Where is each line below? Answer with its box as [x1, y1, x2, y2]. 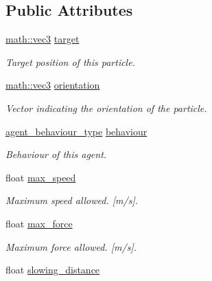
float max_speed [5, 170, 76, 184]
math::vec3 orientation [5, 78, 100, 92]
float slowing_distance [5, 262, 100, 277]
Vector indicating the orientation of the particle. [5, 100, 207, 115]
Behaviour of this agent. [5, 147, 107, 161]
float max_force [5, 216, 73, 230]
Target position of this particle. [5, 54, 135, 69]
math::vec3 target [5, 32, 80, 46]
